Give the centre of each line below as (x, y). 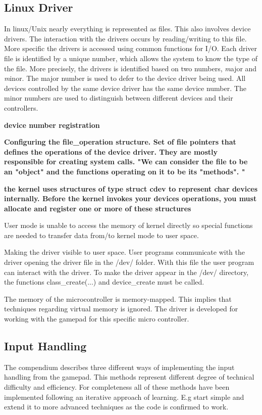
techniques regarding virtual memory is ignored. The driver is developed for (121, 309)
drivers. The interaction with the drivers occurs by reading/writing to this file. (125, 38)
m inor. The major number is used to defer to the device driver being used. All (125, 78)
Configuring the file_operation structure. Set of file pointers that (120, 142)
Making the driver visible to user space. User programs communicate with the (124, 252)
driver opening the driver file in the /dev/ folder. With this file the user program (129, 262)
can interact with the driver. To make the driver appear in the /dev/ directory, (126, 272)
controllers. (21, 107)
